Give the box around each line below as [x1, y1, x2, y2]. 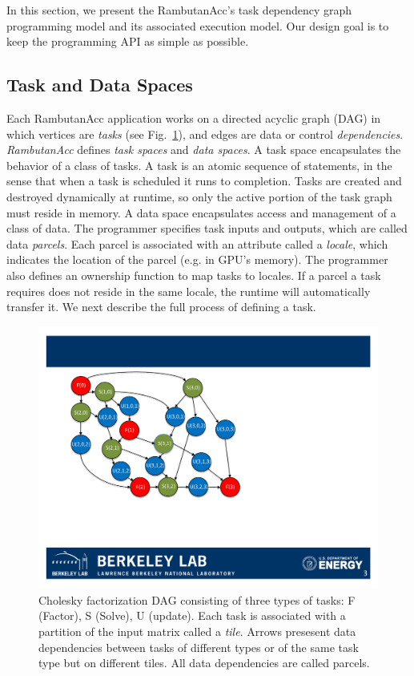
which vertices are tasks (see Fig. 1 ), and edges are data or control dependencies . [6, 125, 404, 142]
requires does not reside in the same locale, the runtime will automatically [6, 282, 371, 299]
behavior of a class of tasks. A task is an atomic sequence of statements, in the [6, 156, 392, 173]
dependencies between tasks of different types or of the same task [38, 638, 359, 655]
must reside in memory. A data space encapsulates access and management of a [6, 204, 396, 221]
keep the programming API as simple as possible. [6, 33, 249, 50]
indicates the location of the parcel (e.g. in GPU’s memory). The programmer [6, 251, 388, 268]
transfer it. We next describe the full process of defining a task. [6, 298, 316, 315]
